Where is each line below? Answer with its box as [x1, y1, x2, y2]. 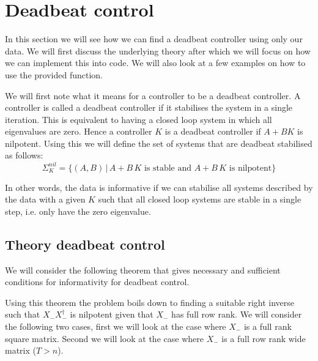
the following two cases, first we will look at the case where [5, 319, 226, 332]
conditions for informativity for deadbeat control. [5, 275, 190, 288]
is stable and [144, 163, 192, 173]
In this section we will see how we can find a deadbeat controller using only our [5, 32, 303, 45]
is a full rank [243, 319, 292, 332]
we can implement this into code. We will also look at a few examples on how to [5, 56, 306, 69]
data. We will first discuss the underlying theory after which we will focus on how [5, 44, 311, 57]
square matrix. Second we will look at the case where [5, 332, 204, 344]
